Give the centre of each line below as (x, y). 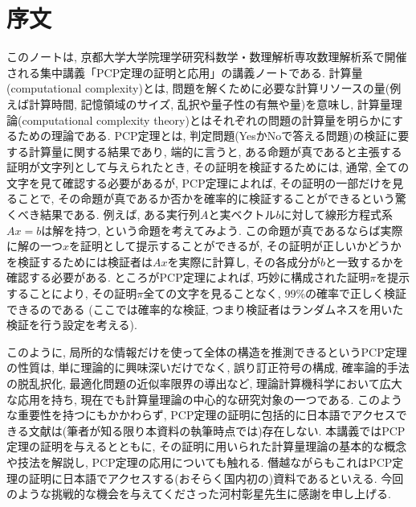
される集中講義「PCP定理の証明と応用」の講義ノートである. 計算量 (185, 72)
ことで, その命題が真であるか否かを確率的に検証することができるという (206, 198)
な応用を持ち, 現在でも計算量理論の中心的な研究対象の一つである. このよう (204, 399)
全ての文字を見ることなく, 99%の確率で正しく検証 (275, 293)
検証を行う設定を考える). (72, 325)
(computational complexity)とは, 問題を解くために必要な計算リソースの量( (198, 88)
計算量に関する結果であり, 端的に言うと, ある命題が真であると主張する (215, 151)
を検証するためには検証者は (80, 261)
